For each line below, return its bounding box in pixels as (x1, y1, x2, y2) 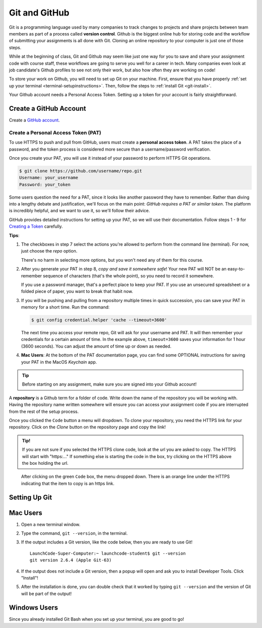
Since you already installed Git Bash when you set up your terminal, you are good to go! (9, 616, 184, 622)
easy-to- (227, 266, 245, 272)
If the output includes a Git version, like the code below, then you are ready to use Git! (21, 539, 193, 545)
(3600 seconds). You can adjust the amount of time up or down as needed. (21, 343, 172, 349)
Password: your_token (19, 182, 71, 187)
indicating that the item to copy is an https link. (21, 480, 115, 486)
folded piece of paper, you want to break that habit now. (21, 289, 133, 294)
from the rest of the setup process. (9, 408, 79, 414)
